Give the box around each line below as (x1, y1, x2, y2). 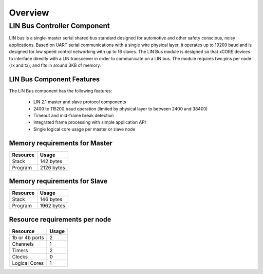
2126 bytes (39, 164, 65, 171)
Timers (12, 247, 28, 254)
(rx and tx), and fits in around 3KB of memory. (9, 62, 101, 68)
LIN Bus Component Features (9, 75, 100, 83)
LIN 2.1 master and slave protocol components (33, 99, 126, 105)
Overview (9, 7, 49, 18)
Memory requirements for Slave (9, 177, 108, 185)
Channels (12, 240, 34, 247)
